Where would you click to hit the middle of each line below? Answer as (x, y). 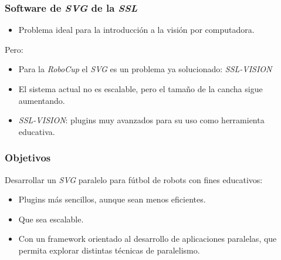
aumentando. (42, 100)
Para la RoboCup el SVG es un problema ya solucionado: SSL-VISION (145, 69)
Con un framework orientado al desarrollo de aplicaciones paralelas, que (148, 239)
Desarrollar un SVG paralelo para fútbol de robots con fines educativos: (134, 179)
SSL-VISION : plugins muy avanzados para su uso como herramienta (141, 120)
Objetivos (28, 158)
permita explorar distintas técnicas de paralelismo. (109, 250)
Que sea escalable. (51, 219)
